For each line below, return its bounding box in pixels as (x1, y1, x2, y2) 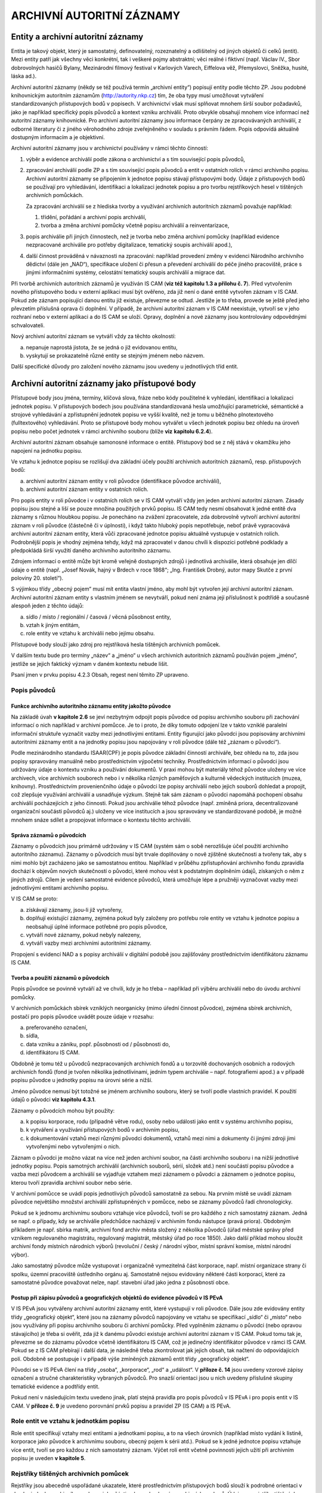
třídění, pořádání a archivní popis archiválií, (41, 214, 147, 221)
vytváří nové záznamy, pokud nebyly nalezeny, (26, 931, 141, 938)
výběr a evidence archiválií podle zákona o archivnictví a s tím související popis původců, (26, 155, 246, 162)
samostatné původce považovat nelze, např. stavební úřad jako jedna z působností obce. (11, 1279, 230, 1286)
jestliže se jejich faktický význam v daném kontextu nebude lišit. (11, 660, 169, 667)
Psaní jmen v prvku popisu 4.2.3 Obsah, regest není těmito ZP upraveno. (11, 671, 190, 678)
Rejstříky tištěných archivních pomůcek (11, 1469, 129, 1477)
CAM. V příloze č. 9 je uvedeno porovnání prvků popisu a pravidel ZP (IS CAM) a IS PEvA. (11, 1402, 231, 1409)
